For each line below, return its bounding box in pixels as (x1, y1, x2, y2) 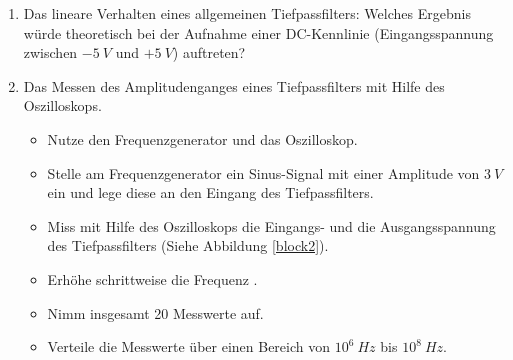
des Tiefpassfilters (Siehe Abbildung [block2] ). (47, 235, 329, 256)
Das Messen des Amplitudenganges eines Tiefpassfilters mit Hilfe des (23, 75, 445, 96)
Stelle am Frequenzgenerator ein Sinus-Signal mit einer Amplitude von (47, 162, 480, 183)
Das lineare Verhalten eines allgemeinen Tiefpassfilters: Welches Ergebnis (23, 3, 471, 23)
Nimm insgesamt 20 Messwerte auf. (47, 302, 264, 323)
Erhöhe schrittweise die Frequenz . (47, 268, 258, 289)
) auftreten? (172, 42, 246, 63)
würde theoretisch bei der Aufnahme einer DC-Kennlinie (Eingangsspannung (23, 22, 494, 43)
